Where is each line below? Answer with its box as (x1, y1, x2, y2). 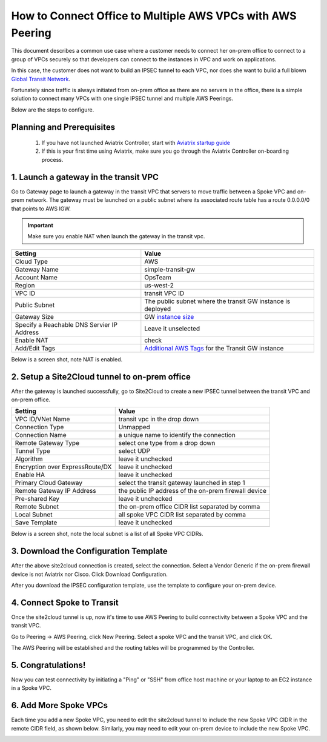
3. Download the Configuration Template (11, 546, 168, 556)
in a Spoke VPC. (11, 684, 51, 692)
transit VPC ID (144, 289, 185, 297)
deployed (144, 304, 171, 313)
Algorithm (15, 455, 43, 463)
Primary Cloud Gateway (15, 479, 83, 487)
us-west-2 (144, 281, 174, 289)
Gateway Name (15, 265, 59, 273)
